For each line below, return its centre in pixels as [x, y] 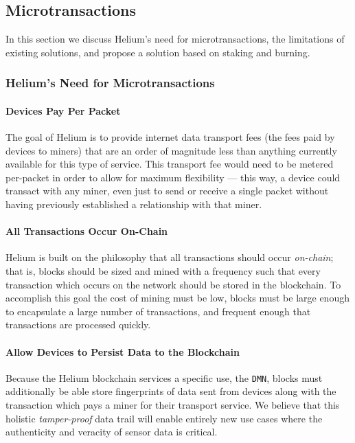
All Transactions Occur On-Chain [87, 231]
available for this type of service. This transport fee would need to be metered [170, 164]
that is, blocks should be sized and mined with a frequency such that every [163, 270]
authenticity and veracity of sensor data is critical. [112, 432]
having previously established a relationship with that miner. [134, 204]
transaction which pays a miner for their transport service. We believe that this [173, 405]
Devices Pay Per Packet [63, 110]
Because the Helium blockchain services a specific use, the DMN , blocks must [164, 377]
